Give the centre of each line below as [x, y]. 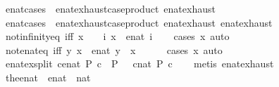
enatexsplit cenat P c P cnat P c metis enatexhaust [139, 63]
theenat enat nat [48, 77]
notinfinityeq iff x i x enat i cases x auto [117, 36]
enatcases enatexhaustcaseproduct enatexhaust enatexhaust [139, 22]
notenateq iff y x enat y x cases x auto [114, 49]
